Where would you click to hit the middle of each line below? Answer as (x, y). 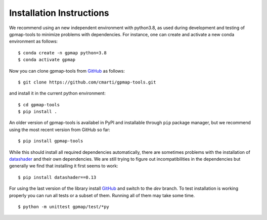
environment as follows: (33, 42)
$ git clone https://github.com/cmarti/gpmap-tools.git (87, 82)
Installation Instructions (59, 13)
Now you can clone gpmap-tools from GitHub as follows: (67, 71)
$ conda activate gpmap (47, 60)
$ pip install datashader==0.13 (57, 177)
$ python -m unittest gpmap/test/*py (64, 207)
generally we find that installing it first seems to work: (64, 166)
